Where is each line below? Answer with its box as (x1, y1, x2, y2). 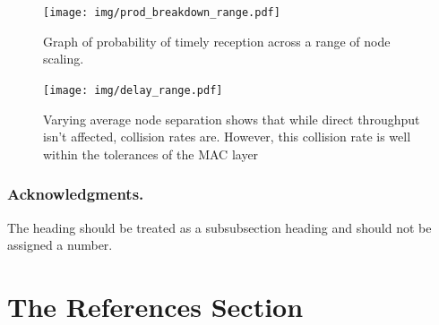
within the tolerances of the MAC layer (43, 144, 259, 163)
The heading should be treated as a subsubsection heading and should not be (7, 218, 432, 236)
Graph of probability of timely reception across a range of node (43, 31, 391, 50)
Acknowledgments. (7, 183, 144, 205)
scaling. (43, 49, 84, 68)
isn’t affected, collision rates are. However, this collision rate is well (43, 127, 411, 146)
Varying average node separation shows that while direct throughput (43, 109, 420, 128)
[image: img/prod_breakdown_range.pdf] (43, 6, 280, 19)
